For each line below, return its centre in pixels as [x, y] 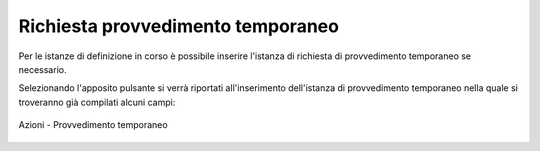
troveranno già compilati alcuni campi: [97, 102]
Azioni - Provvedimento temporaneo [93, 125]
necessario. [42, 69]
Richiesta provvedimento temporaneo [179, 26]
